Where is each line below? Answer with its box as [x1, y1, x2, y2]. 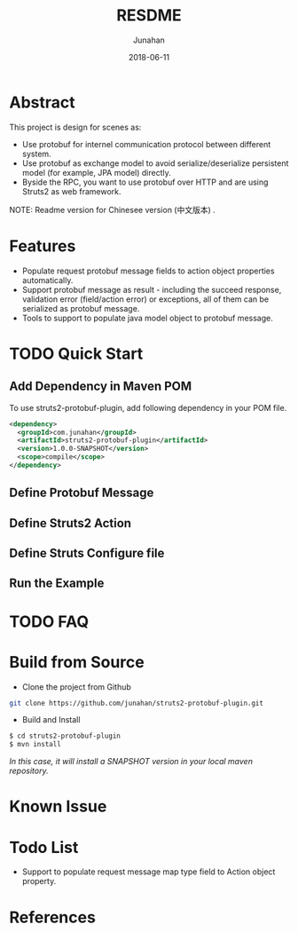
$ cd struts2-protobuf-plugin [9, 731, 122, 741]
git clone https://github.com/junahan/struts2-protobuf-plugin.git [9, 699, 264, 707]
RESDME [116, 5, 182, 26]
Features [9, 236, 76, 256]
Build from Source [9, 652, 145, 672]
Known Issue [9, 796, 107, 817]
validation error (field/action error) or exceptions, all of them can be [21, 294, 269, 304]
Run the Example [9, 576, 105, 591]
